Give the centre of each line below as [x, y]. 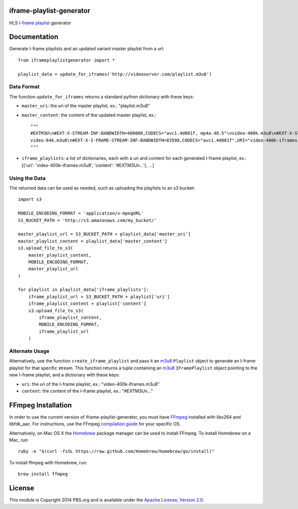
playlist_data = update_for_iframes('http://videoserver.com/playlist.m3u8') [115, 74]
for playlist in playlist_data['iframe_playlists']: [83, 290]
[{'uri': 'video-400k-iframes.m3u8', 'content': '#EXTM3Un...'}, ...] [88, 165]
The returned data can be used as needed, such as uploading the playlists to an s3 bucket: [102, 188]
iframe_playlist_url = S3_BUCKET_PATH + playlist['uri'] [99, 296]
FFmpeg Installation [40, 405]
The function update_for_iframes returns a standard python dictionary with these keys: [102, 96]
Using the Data [27, 178]
